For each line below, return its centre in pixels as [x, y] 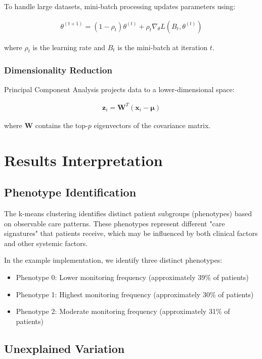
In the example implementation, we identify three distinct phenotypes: [113, 260]
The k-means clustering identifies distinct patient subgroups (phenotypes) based [128, 213]
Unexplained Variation [64, 348]
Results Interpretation [83, 160]
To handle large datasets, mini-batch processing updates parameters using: [120, 6]
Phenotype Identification [70, 192]
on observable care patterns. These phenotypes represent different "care [115, 223]
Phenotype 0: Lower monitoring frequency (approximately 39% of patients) [132, 277]
